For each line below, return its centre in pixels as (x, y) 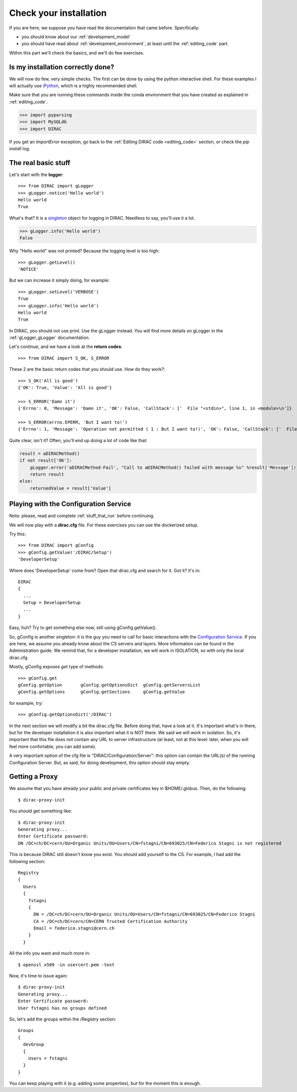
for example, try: (26, 703)
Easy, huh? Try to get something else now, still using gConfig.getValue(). (83, 628)
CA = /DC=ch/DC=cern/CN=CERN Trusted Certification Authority (110, 921)
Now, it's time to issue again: (38, 976)
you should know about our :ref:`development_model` (76, 37)
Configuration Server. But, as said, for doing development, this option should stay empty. (100, 762)
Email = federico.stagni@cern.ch (74, 928)
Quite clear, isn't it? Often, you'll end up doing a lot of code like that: (78, 440)
